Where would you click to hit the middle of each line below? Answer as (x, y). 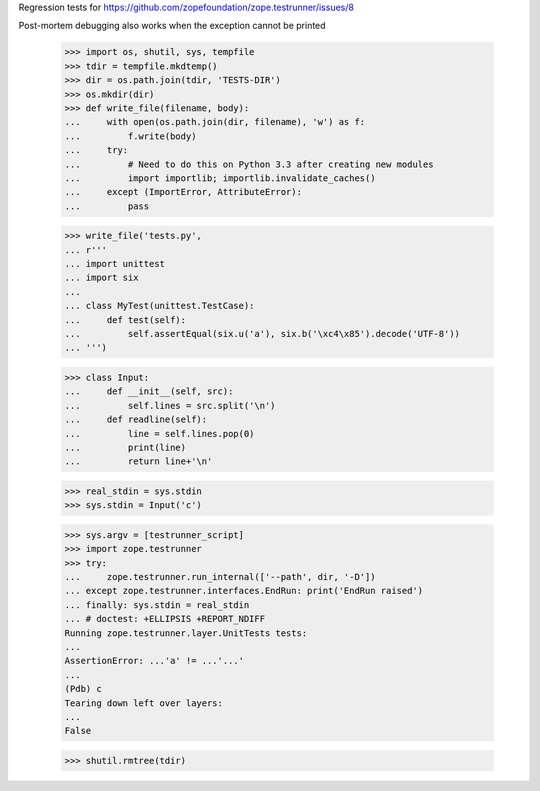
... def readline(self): (136, 419)
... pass (107, 206)
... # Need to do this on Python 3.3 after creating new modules (249, 164)
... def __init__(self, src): (149, 391)
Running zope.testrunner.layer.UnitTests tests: (186, 633)
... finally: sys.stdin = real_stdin (157, 604)
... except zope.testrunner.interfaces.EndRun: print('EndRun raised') (244, 591)
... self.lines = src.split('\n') (170, 405)
